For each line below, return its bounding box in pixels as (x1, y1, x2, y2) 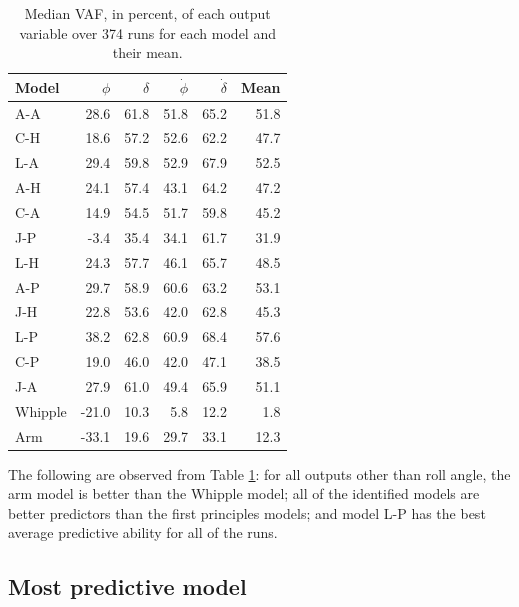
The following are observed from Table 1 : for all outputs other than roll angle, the (8, 463, 511, 484)
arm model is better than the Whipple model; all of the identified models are (8, 483, 480, 504)
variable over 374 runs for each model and (19, 22, 276, 43)
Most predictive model (8, 571, 247, 602)
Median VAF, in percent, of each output (24, 3, 271, 23)
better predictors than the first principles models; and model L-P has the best (8, 502, 486, 523)
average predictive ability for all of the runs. (8, 522, 278, 543)
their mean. (112, 42, 183, 63)
